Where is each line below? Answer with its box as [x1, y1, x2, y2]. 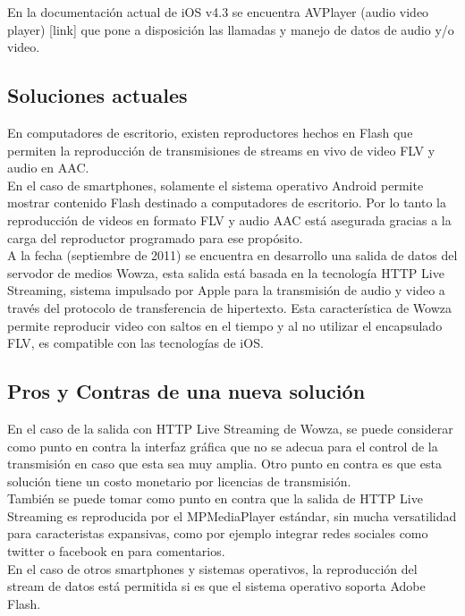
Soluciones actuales [7, 81, 188, 109]
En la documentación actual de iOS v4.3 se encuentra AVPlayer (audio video [7, 3, 429, 21]
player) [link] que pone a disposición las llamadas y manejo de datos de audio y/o [7, 20, 454, 38]
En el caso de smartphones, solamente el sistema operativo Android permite [7, 175, 424, 194]
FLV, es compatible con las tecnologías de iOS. [7, 333, 264, 352]
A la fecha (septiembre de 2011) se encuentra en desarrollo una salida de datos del [7, 246, 458, 265]
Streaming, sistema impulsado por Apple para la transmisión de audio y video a [7, 281, 445, 300]
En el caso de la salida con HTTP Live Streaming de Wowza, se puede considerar [7, 418, 453, 437]
